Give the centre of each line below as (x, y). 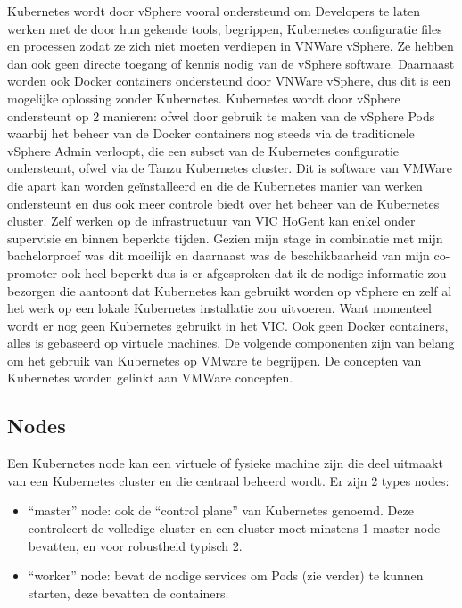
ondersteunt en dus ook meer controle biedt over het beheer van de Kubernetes (223, 203)
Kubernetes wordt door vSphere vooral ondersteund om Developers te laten (214, 11)
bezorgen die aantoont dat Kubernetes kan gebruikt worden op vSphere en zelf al (230, 290)
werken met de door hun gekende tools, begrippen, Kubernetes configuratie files (225, 28)
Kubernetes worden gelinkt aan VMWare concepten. (150, 378)
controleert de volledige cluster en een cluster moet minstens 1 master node (234, 528)
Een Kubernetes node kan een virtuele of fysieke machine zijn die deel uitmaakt (225, 463)
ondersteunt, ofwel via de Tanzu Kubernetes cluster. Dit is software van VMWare (230, 168)
